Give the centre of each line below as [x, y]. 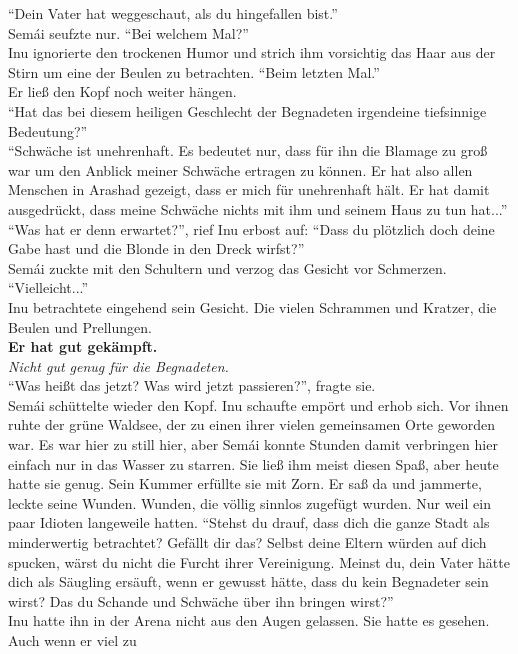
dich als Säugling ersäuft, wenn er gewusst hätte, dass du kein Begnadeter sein [248, 581]
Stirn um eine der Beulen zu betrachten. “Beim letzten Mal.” [194, 71]
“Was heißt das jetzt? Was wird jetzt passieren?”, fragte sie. [192, 385]
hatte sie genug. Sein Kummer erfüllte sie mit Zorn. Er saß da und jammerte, [245, 483]
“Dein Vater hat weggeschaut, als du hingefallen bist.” [173, 13]
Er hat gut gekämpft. [83, 346]
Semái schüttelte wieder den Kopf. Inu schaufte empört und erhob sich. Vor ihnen [258, 404]
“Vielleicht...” [48, 287]
